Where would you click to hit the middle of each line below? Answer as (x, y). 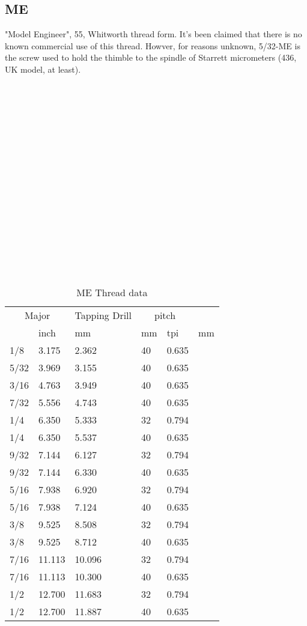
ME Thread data (112, 292)
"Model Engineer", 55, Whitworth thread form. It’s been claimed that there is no (153, 34)
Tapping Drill (103, 315)
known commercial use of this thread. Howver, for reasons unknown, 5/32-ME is (153, 45)
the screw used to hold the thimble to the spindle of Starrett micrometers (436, (151, 57)
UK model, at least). (43, 69)
